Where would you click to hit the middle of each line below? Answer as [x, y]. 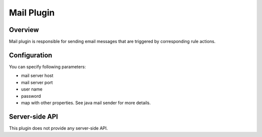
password [31, 96]
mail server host [37, 76]
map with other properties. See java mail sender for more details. [86, 103]
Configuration [31, 55]
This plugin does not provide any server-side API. [58, 128]
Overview [24, 30]
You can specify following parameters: [47, 67]
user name [32, 89]
